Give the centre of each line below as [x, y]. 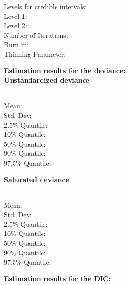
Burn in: [16, 44]
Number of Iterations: [36, 35]
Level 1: [15, 16]
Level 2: [15, 25]
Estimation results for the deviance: [65, 70]
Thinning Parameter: [35, 54]
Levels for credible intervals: [45, 6]
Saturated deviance [36, 179]
